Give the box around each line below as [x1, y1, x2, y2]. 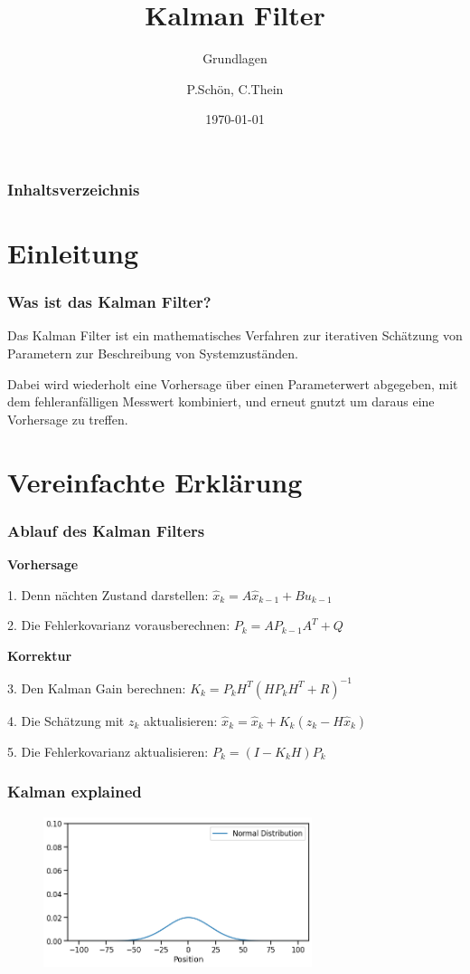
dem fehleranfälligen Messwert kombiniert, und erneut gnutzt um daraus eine [7, 392, 435, 411]
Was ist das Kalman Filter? [7, 291, 211, 313]
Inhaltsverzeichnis [7, 177, 140, 200]
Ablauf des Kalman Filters [7, 519, 205, 541]
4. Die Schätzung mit [7, 711, 125, 730]
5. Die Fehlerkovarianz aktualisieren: [7, 741, 209, 760]
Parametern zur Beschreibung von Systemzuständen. [7, 344, 298, 363]
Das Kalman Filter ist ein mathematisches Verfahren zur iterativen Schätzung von [7, 326, 463, 345]
